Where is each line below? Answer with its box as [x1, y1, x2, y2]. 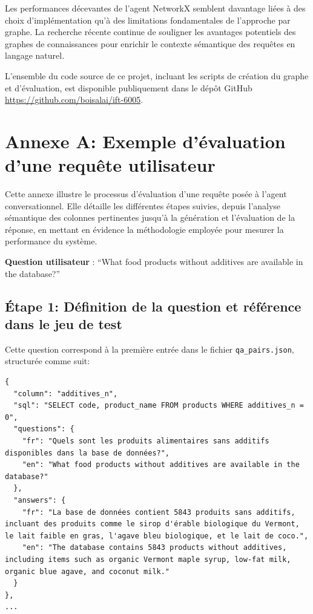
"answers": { [13, 496, 66, 505]
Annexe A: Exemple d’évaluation [5, 128, 286, 153]
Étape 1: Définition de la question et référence [5, 296, 301, 315]
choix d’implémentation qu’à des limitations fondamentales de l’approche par [5, 13, 291, 26]
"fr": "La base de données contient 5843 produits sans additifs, [22, 508, 295, 517]
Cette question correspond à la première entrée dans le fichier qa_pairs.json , [5, 342, 294, 355]
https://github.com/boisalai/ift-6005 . [5, 93, 143, 106]
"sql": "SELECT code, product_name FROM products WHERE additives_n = [13, 401, 304, 410]
